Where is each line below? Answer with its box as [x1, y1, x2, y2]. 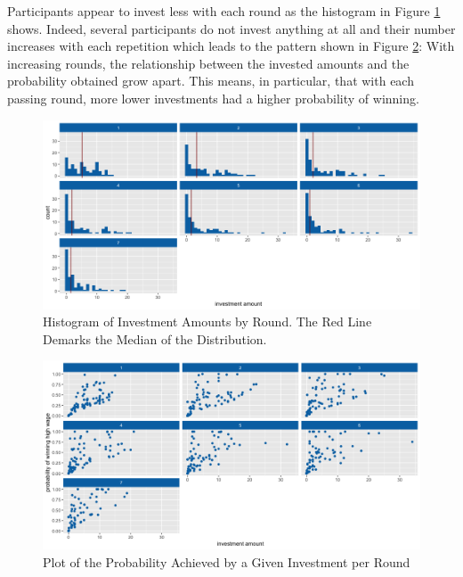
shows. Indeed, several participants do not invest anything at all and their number [7, 19, 456, 37]
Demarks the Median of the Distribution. [43, 329, 267, 348]
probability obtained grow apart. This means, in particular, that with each [7, 71, 414, 90]
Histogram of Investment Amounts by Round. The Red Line [43, 312, 372, 331]
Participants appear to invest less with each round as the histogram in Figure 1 [7, 2, 441, 20]
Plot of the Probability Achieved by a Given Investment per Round [43, 552, 410, 571]
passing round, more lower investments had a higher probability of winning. [7, 88, 419, 107]
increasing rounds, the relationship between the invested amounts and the [7, 54, 410, 72]
